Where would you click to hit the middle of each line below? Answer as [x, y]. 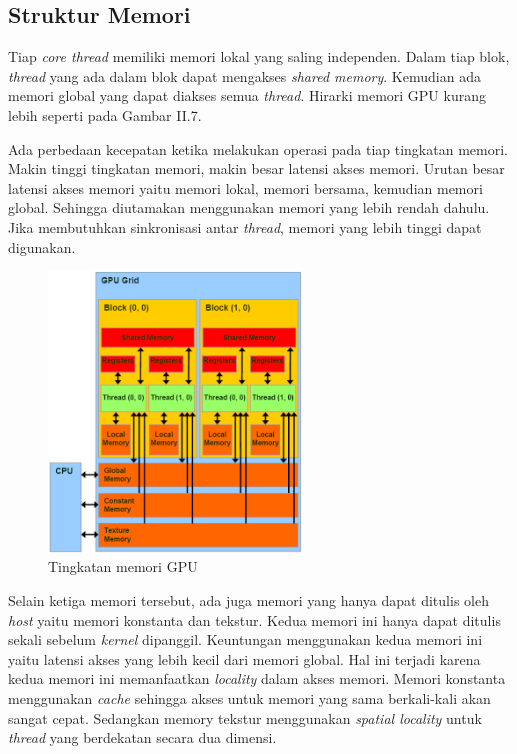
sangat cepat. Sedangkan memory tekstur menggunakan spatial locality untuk [245, 717]
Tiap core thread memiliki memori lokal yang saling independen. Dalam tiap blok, [259, 56]
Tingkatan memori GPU [123, 566]
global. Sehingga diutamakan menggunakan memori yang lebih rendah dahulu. [249, 207]
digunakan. [42, 246]
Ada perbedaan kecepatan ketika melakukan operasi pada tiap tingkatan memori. [258, 148]
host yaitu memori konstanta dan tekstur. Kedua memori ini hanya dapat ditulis [254, 619]
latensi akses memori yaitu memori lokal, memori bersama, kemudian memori [245, 187]
